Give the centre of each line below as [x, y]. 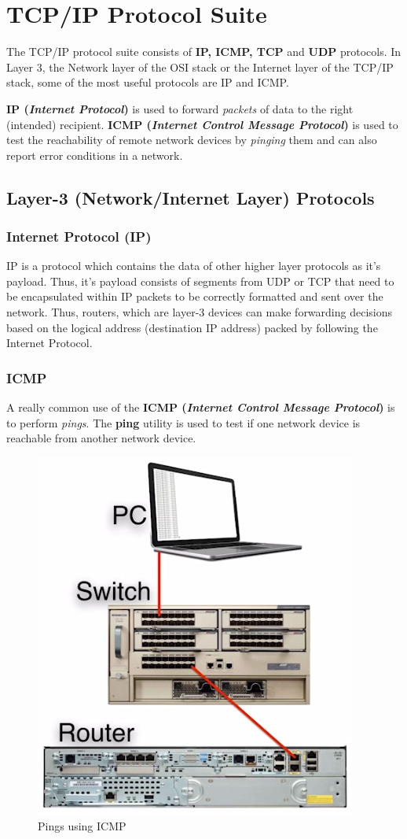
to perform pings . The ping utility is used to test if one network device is [183, 422]
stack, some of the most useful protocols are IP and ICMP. [148, 82]
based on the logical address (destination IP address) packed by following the [192, 327]
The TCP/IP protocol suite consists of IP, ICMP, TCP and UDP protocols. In [204, 52]
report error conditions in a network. [95, 155]
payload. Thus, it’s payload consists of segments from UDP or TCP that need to [200, 281]
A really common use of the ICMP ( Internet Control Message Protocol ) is [201, 407]
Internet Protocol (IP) [79, 236]
